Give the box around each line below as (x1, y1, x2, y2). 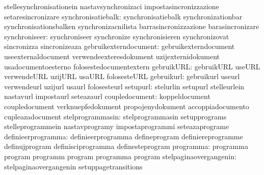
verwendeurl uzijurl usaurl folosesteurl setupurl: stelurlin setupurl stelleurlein (4, 81, 245, 91)
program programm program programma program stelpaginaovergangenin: (4, 151, 236, 161)
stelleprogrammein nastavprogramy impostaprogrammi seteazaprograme (4, 121, 229, 132)
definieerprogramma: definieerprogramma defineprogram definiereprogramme (4, 131, 243, 141)
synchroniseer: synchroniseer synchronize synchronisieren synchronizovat (4, 31, 229, 41)
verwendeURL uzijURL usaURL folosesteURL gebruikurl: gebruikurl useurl (4, 71, 240, 82)
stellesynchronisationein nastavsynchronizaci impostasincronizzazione (4, 1, 219, 11)
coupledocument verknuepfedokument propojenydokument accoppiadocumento (4, 101, 249, 111)
